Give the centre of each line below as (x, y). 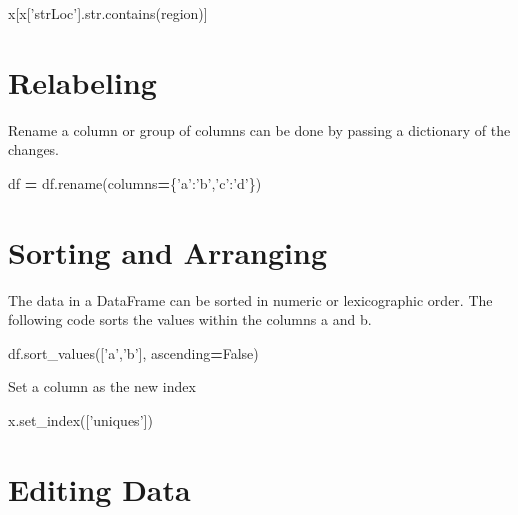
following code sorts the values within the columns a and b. (190, 319)
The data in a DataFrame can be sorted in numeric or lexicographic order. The (250, 299)
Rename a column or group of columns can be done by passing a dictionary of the (259, 129)
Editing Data (99, 488)
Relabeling (82, 81)
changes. (34, 149)
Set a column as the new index (102, 386)
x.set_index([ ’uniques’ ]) (80, 420)
